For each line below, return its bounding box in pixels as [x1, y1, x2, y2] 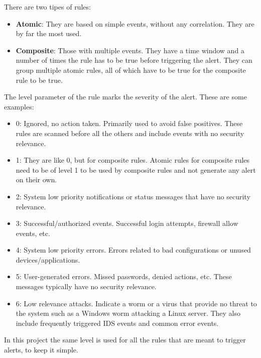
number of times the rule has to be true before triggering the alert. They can [16, 55, 252, 65]
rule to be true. [16, 74, 63, 85]
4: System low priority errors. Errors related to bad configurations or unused [16, 245, 251, 255]
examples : [4, 101, 34, 111]
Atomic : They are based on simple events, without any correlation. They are [16, 18, 254, 29]
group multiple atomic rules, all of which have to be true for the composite [16, 64, 246, 75]
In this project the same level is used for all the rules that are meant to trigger [4, 334, 246, 345]
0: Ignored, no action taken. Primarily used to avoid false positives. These [16, 118, 243, 129]
